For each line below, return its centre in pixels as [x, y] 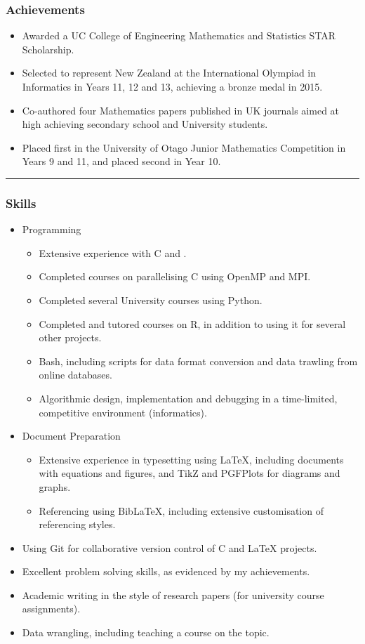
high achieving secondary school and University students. [145, 124]
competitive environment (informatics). [123, 412]
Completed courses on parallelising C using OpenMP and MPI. [175, 276]
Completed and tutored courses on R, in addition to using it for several [192, 323]
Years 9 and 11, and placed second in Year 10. [121, 161]
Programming [52, 229]
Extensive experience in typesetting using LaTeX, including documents [191, 459]
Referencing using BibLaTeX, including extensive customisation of [181, 510]
